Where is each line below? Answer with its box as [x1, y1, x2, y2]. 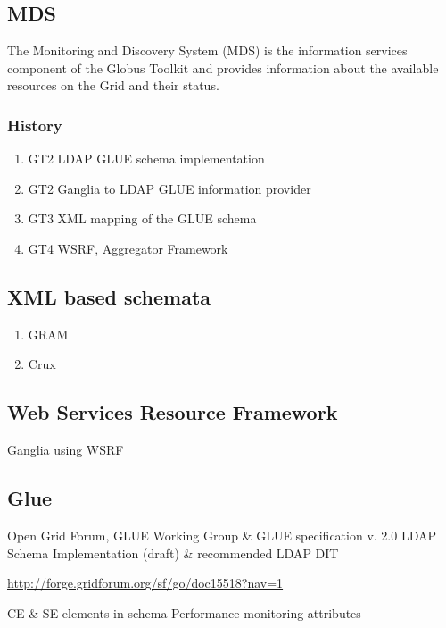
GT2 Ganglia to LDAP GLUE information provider [28, 179, 311, 197]
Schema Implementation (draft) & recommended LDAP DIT [7, 543, 339, 562]
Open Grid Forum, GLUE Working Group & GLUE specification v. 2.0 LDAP [7, 525, 436, 544]
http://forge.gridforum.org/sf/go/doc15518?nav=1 [7, 574, 284, 592]
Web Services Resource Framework [7, 398, 338, 426]
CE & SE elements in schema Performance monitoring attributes [7, 603, 361, 622]
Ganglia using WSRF [7, 440, 124, 459]
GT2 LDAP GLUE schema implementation [28, 149, 265, 168]
